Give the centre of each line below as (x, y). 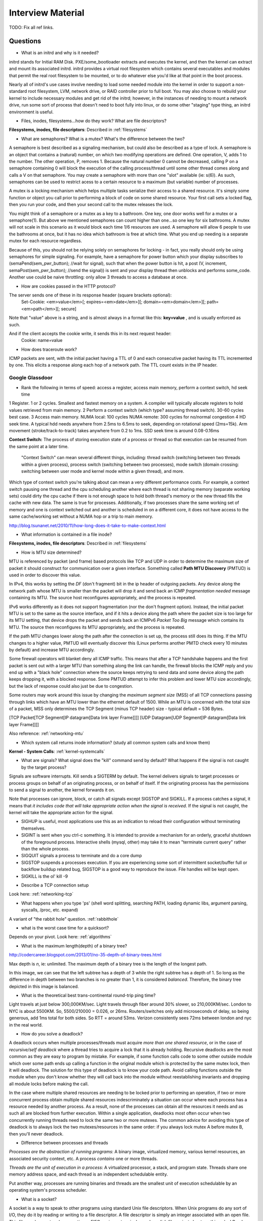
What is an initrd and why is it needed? (60, 53)
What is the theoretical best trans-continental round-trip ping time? (88, 995)
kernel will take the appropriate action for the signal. (61, 813)
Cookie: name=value (42, 340)
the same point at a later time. (39, 446)
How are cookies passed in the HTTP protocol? (69, 286)
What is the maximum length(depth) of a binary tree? (74, 946)
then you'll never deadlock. (36, 1134)
